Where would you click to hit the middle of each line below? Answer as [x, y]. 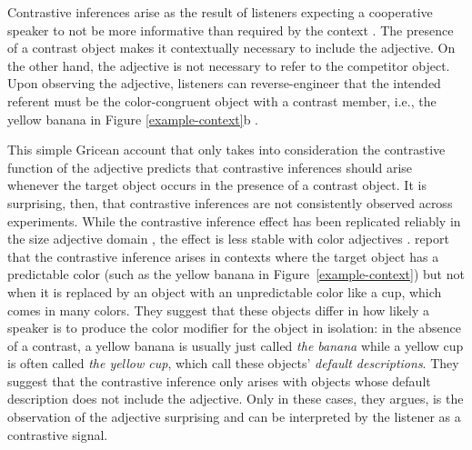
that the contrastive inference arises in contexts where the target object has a [223, 256]
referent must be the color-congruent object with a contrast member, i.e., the [222, 100]
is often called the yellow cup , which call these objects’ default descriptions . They [233, 363]
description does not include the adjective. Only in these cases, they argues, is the [236, 399]
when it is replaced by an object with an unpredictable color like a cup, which [225, 291]
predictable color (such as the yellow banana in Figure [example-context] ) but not [236, 274]
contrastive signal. [58, 434]
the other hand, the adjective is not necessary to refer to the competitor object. [229, 65]
